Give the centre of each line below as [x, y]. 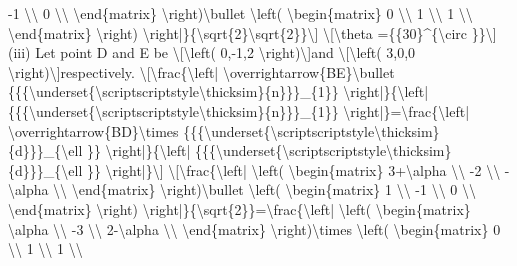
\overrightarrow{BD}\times [93, 130]
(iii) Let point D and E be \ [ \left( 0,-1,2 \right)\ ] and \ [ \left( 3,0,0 [212, 52]
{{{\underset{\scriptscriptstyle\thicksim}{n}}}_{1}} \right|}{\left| [218, 91]
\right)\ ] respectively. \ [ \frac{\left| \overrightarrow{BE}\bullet [201, 71]
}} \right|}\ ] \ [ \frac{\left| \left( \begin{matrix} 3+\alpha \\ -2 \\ [293, 169]
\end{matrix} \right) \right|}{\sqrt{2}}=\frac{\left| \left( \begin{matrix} [239, 208]
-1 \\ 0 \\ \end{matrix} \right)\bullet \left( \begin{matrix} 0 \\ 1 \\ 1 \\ [240, 13]
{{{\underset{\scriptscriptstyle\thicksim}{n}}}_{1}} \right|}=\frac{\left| [239, 110]
